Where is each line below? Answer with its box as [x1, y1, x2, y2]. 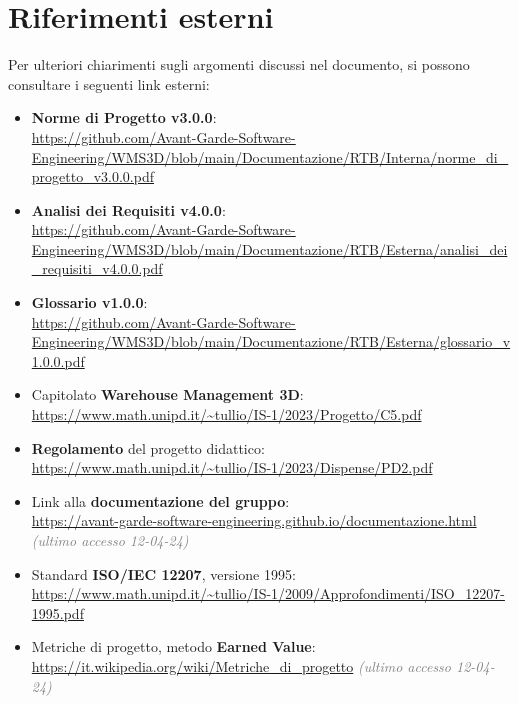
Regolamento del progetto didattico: [31, 437, 265, 458]
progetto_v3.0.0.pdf [31, 166, 154, 187]
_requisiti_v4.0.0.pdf [31, 258, 163, 279]
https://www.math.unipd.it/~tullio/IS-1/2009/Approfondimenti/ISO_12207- [31, 583, 505, 604]
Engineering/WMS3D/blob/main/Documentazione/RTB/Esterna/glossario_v [31, 331, 511, 352]
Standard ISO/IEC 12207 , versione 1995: [31, 563, 296, 584]
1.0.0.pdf [31, 350, 85, 371]
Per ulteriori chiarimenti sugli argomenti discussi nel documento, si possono [8, 54, 470, 75]
